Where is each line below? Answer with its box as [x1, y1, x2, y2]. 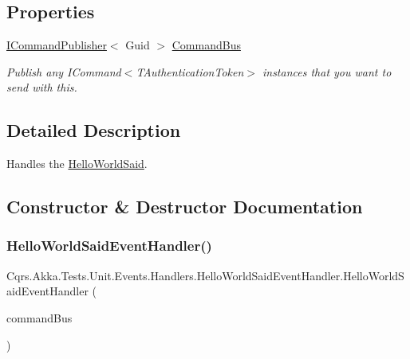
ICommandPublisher [6, 37, 107, 53]
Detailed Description [6, 118, 181, 142]
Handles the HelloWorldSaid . [6, 155, 148, 172]
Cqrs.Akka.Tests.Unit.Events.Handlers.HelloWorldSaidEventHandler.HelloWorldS [6, 267, 404, 283]
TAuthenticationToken [136, 63, 244, 80]
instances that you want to [262, 63, 392, 80]
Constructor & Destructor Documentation [6, 194, 363, 219]
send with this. [6, 79, 77, 96]
